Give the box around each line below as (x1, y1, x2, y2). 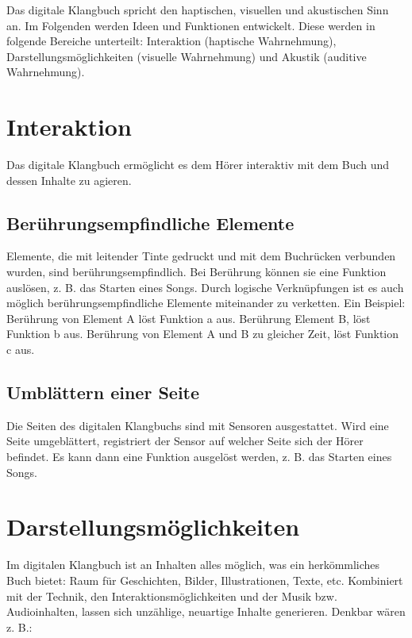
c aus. (6, 341, 35, 358)
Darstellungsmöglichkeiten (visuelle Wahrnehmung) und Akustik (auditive (6, 48, 367, 64)
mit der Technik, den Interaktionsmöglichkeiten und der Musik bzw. (6, 587, 337, 604)
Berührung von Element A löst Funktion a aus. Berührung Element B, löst (6, 309, 371, 326)
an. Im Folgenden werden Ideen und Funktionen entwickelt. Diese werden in (6, 17, 375, 33)
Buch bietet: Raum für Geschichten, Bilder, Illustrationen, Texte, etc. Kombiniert (6, 571, 403, 588)
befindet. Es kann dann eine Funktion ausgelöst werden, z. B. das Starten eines (6, 448, 392, 465)
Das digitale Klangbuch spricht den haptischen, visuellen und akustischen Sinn (6, 2, 389, 17)
